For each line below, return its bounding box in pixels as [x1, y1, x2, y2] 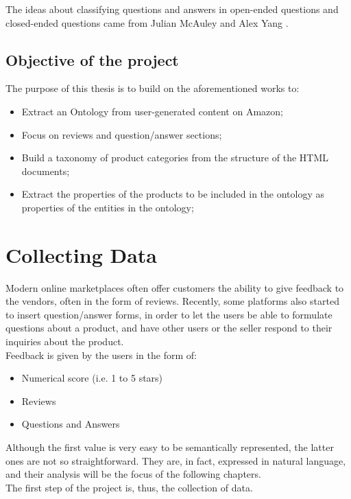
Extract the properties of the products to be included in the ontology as [21, 187, 325, 201]
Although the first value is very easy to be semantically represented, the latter [5, 440, 334, 454]
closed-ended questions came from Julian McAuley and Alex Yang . [5, 15, 289, 30]
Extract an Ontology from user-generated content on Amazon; [21, 104, 283, 118]
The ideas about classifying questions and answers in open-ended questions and [5, 2, 339, 16]
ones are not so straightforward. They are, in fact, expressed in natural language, [5, 453, 346, 467]
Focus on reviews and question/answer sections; [21, 127, 222, 141]
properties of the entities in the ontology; [21, 200, 194, 214]
